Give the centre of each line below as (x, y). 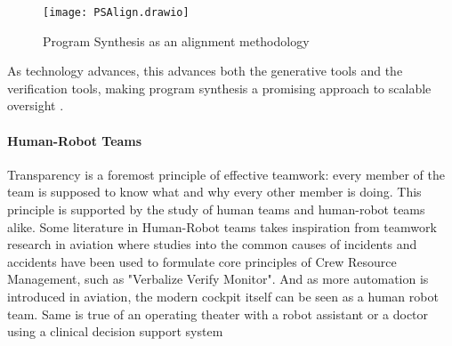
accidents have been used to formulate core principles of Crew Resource (202, 261)
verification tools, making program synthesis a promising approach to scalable (219, 88)
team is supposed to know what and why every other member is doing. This (214, 192)
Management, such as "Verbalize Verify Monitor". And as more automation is (218, 279)
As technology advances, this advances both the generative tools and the (205, 71)
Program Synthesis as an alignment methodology (176, 40)
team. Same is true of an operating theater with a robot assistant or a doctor (218, 314)
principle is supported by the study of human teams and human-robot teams (216, 209)
